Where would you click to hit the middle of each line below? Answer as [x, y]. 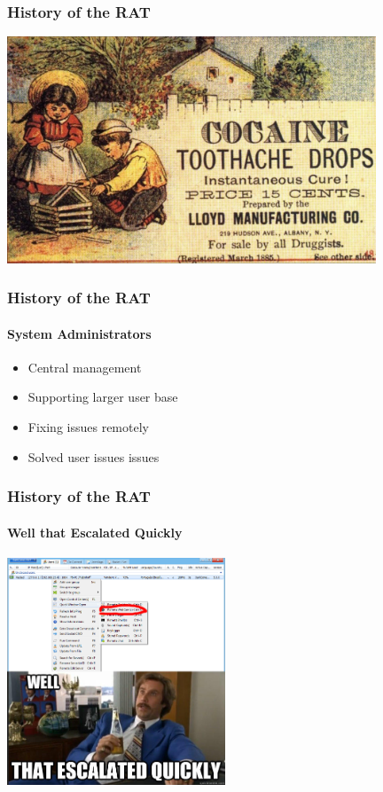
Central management [85, 367]
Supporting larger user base [103, 397]
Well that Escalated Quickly [95, 532]
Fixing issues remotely [88, 427]
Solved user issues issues [94, 456]
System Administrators [79, 333]
